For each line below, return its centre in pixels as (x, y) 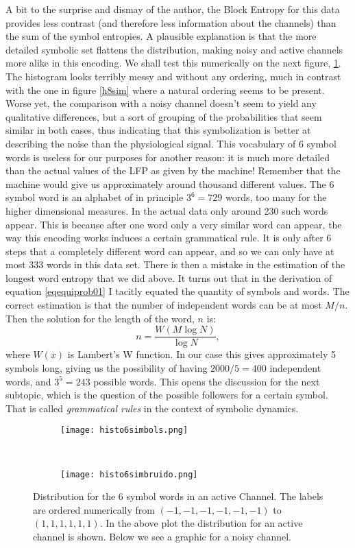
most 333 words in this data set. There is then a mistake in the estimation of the (175, 264)
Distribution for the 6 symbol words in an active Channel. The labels (178, 496)
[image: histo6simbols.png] (124, 430)
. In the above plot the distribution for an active (201, 523)
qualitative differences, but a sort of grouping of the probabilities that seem (164, 116)
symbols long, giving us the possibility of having (107, 367)
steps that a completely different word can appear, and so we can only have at (170, 251)
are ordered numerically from (94, 509)
